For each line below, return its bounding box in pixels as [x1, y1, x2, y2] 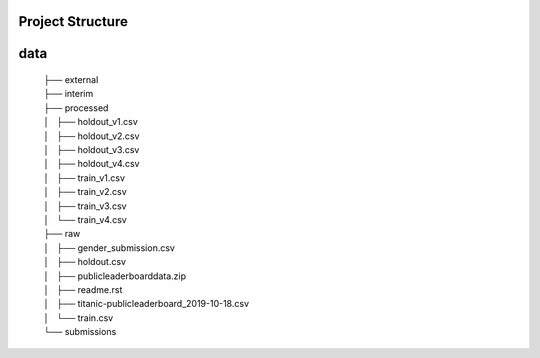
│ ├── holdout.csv [43, 256, 127, 268]
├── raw [43, 228, 81, 240]
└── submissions [43, 326, 117, 338]
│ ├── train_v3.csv [43, 200, 127, 212]
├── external [43, 74, 99, 86]
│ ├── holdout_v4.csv [43, 158, 140, 170]
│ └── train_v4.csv [43, 213, 127, 225]
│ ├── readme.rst [43, 283, 123, 295]
